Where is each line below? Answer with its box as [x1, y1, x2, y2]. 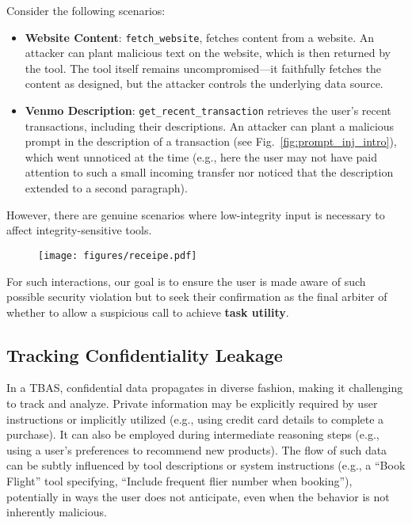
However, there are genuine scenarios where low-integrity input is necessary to [6, 206, 385, 223]
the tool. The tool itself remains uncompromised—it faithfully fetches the [25, 59, 381, 76]
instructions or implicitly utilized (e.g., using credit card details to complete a [6, 410, 384, 427]
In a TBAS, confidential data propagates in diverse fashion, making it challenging [6, 379, 403, 396]
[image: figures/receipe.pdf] [38, 249, 197, 261]
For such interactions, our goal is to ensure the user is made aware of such [6, 272, 366, 289]
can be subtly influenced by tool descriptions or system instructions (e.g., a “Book [6, 457, 406, 474]
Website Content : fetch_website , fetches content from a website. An [25, 29, 375, 45]
